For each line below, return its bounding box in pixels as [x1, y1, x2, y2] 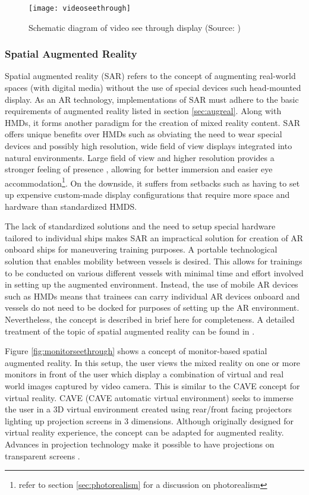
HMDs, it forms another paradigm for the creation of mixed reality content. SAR [5, 116, 301, 128]
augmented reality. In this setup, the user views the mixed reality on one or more [5, 356, 301, 368]
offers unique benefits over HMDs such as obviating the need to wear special [5, 128, 282, 140]
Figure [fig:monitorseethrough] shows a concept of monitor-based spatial [5, 345, 267, 357]
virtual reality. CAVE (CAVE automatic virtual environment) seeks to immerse [5, 391, 294, 403]
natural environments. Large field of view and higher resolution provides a [5, 151, 275, 163]
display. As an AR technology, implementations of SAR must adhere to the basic [5, 93, 299, 105]
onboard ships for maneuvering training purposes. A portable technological [5, 243, 278, 256]
